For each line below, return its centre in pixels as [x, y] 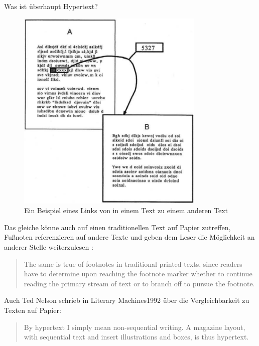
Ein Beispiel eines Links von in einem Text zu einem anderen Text [126, 210]
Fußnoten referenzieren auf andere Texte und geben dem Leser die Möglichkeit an [129, 237]
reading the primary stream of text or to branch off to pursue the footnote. [139, 283]
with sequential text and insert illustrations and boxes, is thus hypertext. [136, 337]
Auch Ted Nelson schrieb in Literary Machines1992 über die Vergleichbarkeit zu [127, 300]
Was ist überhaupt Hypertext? [51, 6]
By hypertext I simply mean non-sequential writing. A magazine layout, [135, 327]
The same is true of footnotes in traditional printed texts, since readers [133, 264]
